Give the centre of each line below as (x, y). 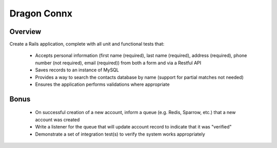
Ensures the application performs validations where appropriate (102, 84)
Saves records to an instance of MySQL (77, 70)
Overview (25, 32)
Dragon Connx (41, 13)
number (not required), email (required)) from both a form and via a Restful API (118, 63)
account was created (57, 119)
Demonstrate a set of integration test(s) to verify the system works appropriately (120, 134)
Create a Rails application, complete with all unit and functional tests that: (87, 44)
